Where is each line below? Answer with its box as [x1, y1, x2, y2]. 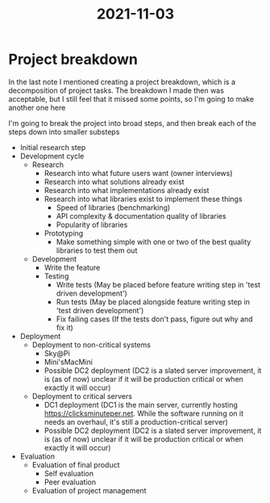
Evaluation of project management [31, 485, 147, 495]
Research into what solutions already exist [44, 177, 185, 187]
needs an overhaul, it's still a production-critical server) [44, 417, 228, 426]
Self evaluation [44, 468, 94, 478]
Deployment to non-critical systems [31, 340, 152, 350]
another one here [8, 103, 66, 112]
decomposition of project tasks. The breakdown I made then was [8, 86, 224, 95]
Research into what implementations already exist [44, 185, 210, 195]
